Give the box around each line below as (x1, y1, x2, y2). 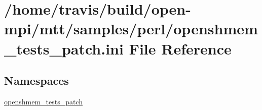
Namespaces (4, 73, 69, 88)
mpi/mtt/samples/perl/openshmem (4, 18, 258, 39)
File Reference (129, 38, 232, 59)
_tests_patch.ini (4, 38, 124, 59)
